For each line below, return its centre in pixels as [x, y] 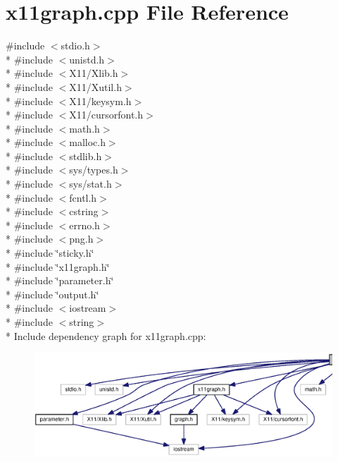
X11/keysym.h [100, 101]
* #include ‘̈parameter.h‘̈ [60, 280]
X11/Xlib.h [94, 73]
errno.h [84, 225]
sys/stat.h [90, 184]
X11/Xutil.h [95, 86]
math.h [84, 128]
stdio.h [75, 45]
